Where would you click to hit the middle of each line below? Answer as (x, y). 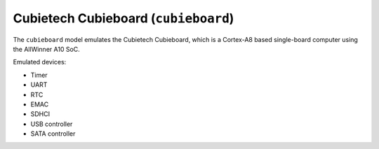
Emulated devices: (40, 62)
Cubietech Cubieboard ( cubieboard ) (124, 18)
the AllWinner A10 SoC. (46, 49)
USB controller (52, 124)
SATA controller (53, 134)
